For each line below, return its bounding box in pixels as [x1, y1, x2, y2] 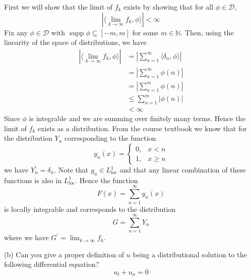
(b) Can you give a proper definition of [4, 249, 124, 259]
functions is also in [4, 175, 62, 185]
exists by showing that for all [123, 2, 214, 12]
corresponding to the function [64, 133, 156, 143]
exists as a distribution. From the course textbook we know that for [37, 123, 247, 133]
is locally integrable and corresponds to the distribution [4, 203, 176, 214]
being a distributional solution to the [133, 249, 247, 259]
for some [132, 27, 159, 37]
